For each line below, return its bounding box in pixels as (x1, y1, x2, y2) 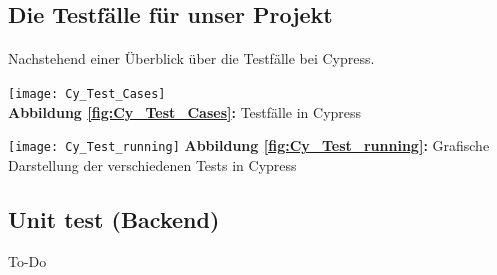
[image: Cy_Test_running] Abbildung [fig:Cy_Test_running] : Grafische (8, 135, 490, 156)
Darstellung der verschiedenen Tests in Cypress (8, 154, 297, 175)
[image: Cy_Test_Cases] (8, 86, 166, 101)
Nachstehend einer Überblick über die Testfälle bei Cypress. (8, 48, 375, 69)
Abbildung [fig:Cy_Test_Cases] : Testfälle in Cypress (8, 101, 362, 122)
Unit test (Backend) (8, 203, 220, 234)
